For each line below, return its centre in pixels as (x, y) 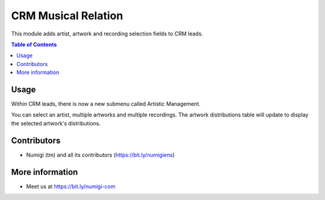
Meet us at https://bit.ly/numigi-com (71, 186)
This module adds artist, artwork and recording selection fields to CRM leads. (107, 34)
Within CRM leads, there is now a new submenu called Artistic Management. (106, 104)
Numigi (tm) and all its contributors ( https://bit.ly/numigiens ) (101, 155)
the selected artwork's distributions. (56, 123)
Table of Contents (34, 44)
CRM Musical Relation (67, 16)
